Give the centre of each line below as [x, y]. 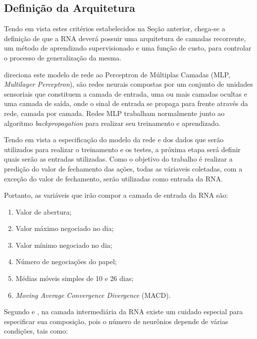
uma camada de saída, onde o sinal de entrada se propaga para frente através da [126, 103]
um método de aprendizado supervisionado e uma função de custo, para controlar [128, 48]
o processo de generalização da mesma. [63, 57]
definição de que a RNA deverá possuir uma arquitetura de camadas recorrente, [125, 38]
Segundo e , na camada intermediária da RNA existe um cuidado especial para [124, 311]
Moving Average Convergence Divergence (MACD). [93, 295]
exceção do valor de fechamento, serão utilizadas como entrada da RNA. [114, 178]
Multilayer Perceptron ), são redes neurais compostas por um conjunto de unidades [128, 84]
